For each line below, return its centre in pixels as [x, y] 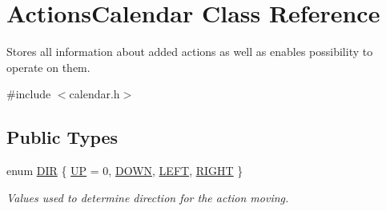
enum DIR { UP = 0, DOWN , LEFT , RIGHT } [125, 171]
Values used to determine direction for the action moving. [148, 197]
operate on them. [48, 67]
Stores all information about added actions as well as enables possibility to [190, 52]
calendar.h [94, 94]
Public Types [62, 137]
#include [29, 94]
